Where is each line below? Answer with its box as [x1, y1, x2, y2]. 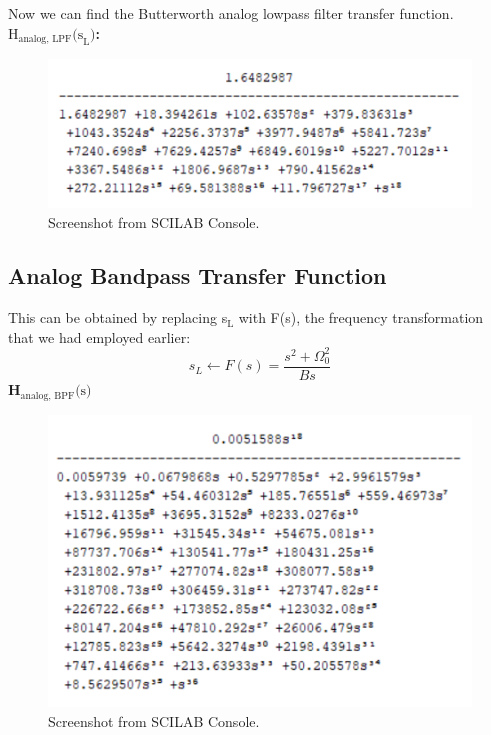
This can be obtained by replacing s [8, 307, 228, 328]
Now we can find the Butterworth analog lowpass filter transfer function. [8, 3, 454, 23]
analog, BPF [20, 390, 75, 401]
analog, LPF [18, 34, 72, 45]
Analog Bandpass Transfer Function [8, 260, 387, 291]
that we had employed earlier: [8, 326, 191, 347]
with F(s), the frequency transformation [238, 307, 484, 328]
